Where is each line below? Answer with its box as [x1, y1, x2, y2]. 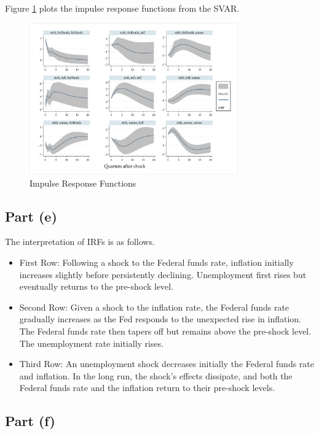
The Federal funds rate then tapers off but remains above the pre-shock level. [19, 324, 312, 337]
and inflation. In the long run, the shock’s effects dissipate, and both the [19, 369, 293, 382]
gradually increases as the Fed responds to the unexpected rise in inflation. [19, 312, 301, 325]
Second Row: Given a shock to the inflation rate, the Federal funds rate [19, 300, 289, 313]
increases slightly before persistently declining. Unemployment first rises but [19, 268, 307, 281]
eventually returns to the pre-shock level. [19, 280, 174, 293]
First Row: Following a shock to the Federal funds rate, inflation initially [19, 256, 294, 269]
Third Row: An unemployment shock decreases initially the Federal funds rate [19, 357, 314, 370]
